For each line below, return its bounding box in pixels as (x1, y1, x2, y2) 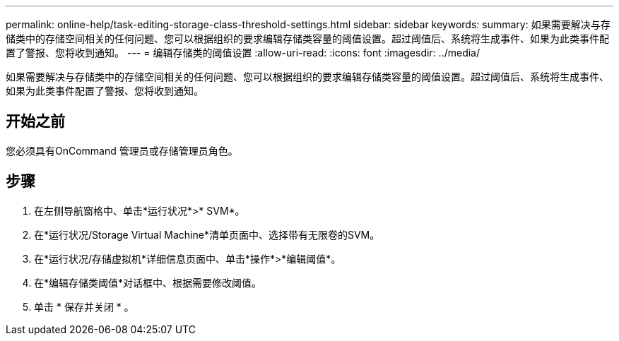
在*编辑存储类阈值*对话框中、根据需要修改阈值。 (34, 276, 262, 289)
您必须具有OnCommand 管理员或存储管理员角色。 (6, 144, 238, 157)
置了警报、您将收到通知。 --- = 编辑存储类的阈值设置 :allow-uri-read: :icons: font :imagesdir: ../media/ (6, 47, 481, 59)
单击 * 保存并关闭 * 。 (34, 300, 134, 313)
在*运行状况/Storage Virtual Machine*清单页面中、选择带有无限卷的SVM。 (34, 228, 380, 241)
